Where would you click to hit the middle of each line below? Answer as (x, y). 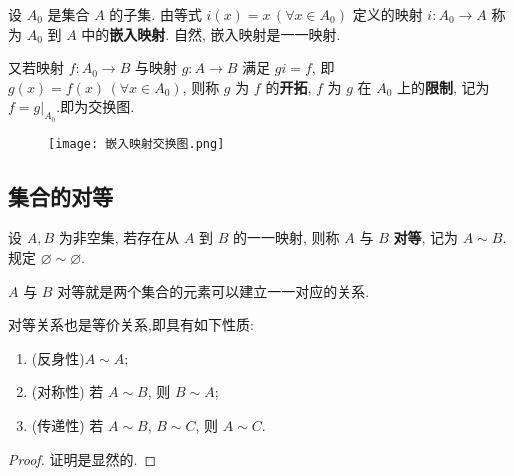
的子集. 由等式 (155, 14)
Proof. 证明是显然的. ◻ (82, 458)
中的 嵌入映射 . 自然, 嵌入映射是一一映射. (211, 33)
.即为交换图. (95, 106)
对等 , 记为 (425, 237)
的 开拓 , (288, 86)
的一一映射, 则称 (286, 237)
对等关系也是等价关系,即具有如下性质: (131, 324)
